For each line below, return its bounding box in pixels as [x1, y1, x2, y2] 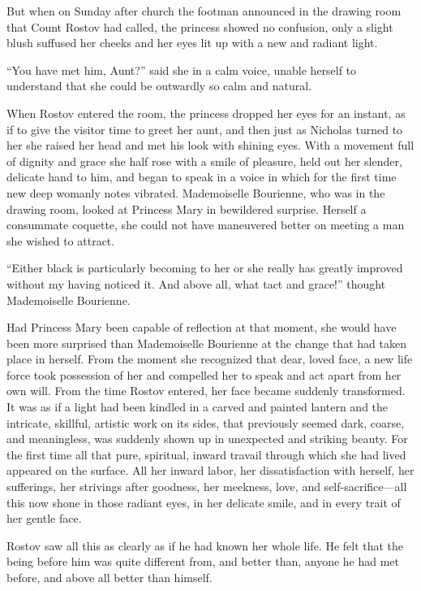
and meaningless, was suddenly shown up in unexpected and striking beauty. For [6, 430, 408, 447]
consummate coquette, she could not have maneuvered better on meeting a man [6, 216, 405, 233]
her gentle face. [6, 510, 82, 527]
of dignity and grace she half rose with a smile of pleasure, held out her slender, [6, 152, 402, 169]
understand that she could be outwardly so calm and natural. [6, 77, 312, 94]
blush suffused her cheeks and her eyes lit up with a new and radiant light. [6, 34, 378, 51]
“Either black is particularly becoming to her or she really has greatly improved [6, 259, 403, 276]
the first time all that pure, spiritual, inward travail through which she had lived [6, 445, 406, 463]
